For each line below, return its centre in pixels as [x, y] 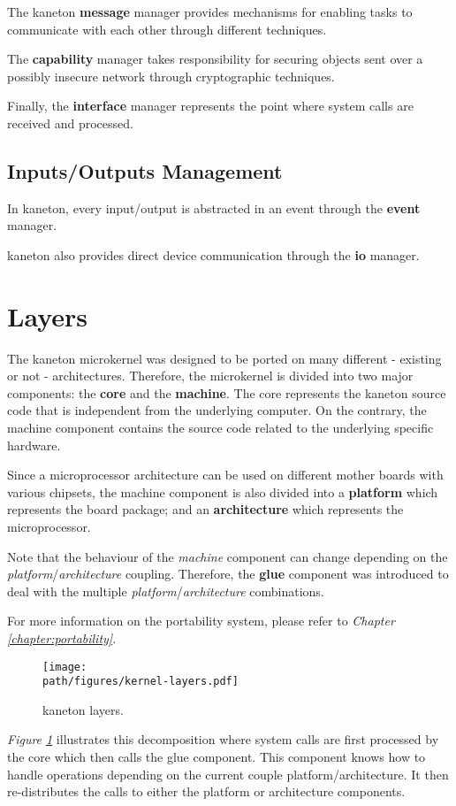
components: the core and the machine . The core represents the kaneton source [227, 392]
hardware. [34, 445]
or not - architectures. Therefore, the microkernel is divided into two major [210, 376]
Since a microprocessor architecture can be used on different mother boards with [225, 475]
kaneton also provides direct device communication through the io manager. [213, 254]
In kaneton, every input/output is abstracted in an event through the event [214, 207]
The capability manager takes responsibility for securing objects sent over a [215, 59]
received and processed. [70, 123]
